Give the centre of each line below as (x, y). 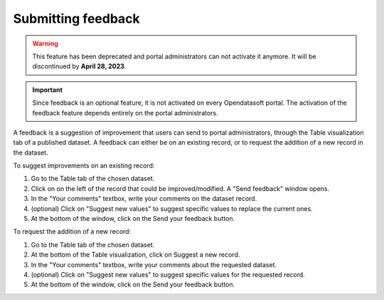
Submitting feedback (76, 19)
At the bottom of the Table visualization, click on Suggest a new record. (135, 255)
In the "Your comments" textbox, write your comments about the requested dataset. (154, 264)
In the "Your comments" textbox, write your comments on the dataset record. (144, 199)
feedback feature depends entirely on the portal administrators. (125, 113)
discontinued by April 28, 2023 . (79, 66)
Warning (45, 43)
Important (48, 90)
